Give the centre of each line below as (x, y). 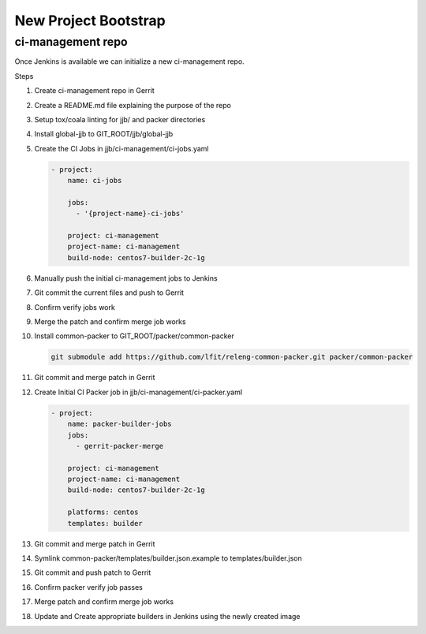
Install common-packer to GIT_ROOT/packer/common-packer (134, 336)
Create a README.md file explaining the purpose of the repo (133, 105)
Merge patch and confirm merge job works (104, 602)
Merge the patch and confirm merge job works (110, 322)
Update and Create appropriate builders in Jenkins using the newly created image (167, 616)
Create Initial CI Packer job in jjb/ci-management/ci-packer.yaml (138, 392)
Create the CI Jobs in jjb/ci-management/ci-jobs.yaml (121, 148)
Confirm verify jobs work (75, 307)
